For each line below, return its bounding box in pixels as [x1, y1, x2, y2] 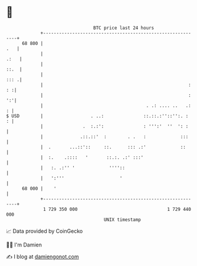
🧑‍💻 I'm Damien [6, 241, 42, 248]
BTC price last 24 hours [93, 25, 155, 31]
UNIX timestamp [103, 216, 142, 223]
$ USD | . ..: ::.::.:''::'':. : [6, 113, 189, 119]
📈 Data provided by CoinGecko [6, 227, 83, 235]
